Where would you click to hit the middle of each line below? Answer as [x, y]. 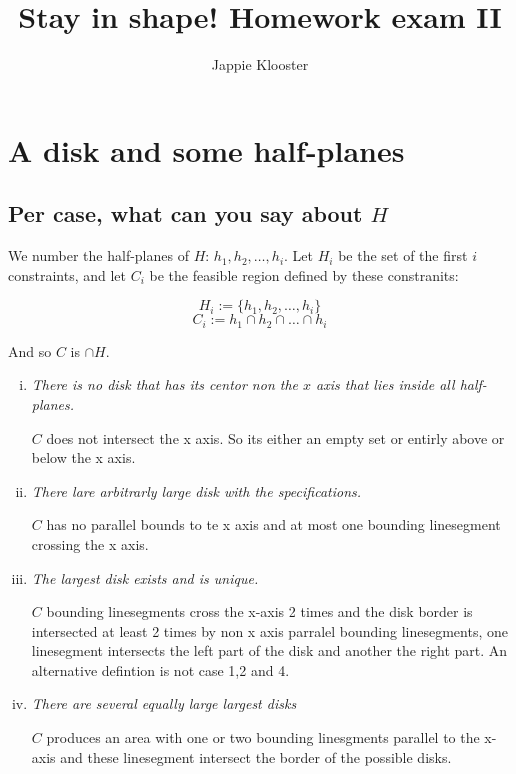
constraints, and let [67, 274]
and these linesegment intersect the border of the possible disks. [256, 756]
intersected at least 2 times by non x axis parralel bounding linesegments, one [269, 630]
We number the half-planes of [98, 255]
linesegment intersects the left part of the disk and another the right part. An [269, 650]
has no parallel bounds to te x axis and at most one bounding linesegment [273, 524]
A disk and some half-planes [206, 149]
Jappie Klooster [260, 64]
